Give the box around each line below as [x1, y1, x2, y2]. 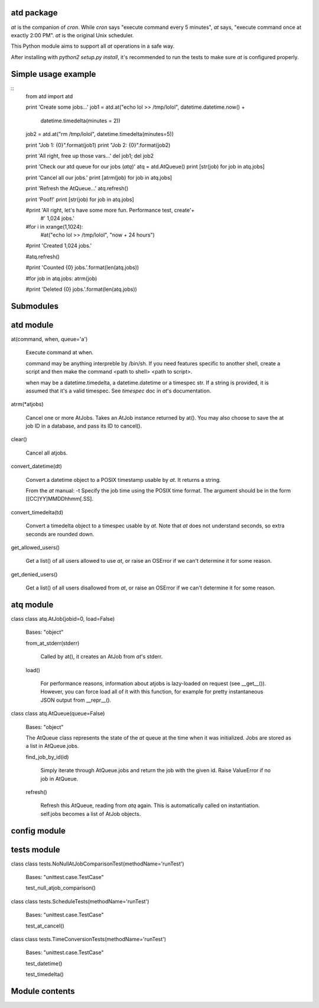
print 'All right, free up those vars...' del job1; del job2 [25, 152, 154, 159]
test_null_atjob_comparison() [25, 884, 96, 892]
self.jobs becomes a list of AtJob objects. [40, 810, 141, 817]
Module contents [11, 986, 75, 996]
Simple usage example [11, 69, 96, 79]
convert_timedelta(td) [11, 508, 64, 516]
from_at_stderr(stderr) [25, 639, 80, 647]
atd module [11, 320, 54, 330]
